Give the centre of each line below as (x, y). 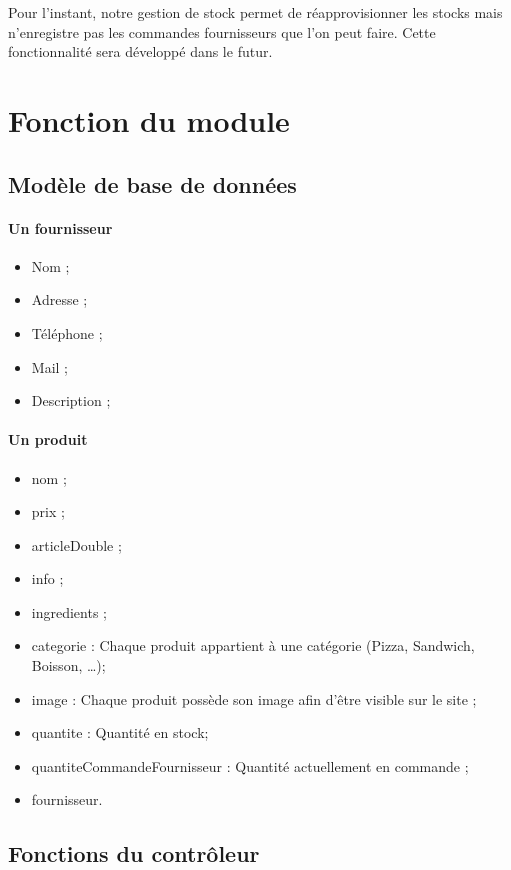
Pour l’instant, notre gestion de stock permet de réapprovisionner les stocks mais (255, 12)
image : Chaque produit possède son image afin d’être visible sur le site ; (254, 698)
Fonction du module (149, 119)
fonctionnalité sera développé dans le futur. (140, 51)
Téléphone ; (67, 332)
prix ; (48, 511)
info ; (47, 578)
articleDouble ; (76, 544)
